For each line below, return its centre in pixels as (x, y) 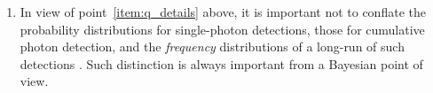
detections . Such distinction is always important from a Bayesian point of (221, 63)
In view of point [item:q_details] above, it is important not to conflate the (223, 12)
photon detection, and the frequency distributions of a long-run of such (212, 46)
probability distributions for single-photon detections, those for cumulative (222, 29)
